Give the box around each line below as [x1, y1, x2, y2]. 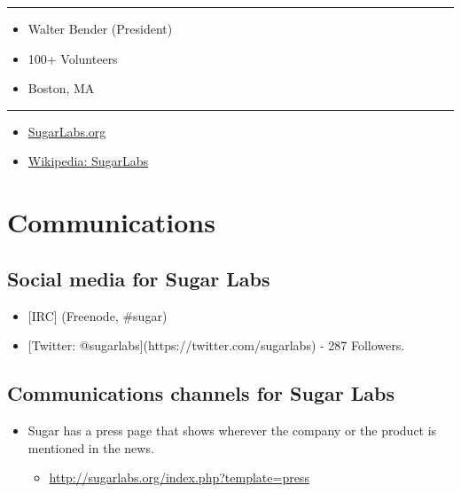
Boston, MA [27, 79, 95, 98]
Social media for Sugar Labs [7, 264, 270, 292]
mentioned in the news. [27, 438, 154, 457]
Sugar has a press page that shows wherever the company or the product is [27, 420, 437, 439]
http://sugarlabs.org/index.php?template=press [49, 468, 309, 487]
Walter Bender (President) [27, 20, 173, 37]
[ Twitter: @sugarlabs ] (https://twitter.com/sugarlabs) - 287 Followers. [27, 336, 405, 355]
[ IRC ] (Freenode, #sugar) [27, 306, 168, 325]
